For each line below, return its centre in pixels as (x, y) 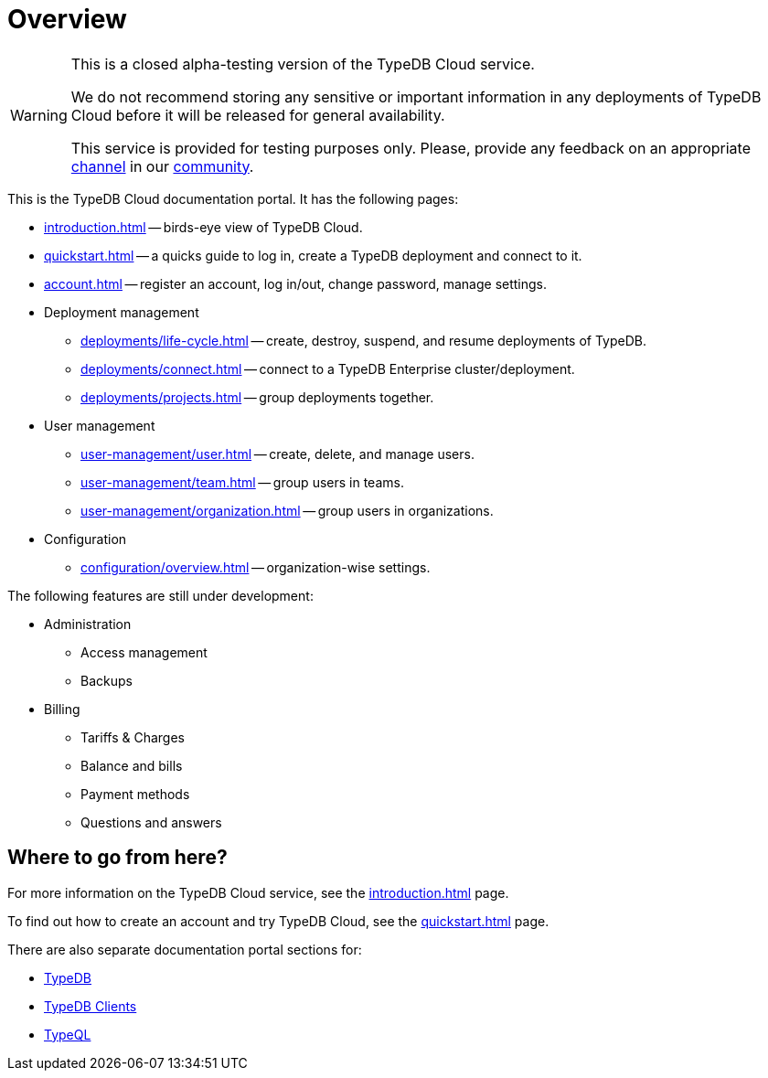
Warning (39, 115)
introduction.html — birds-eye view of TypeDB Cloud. (203, 227)
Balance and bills (132, 765)
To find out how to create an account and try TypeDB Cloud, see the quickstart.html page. (278, 921)
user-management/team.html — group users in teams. (242, 482)
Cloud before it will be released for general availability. (258, 115)
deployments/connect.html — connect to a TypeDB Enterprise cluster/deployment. (328, 368)
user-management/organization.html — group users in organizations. (287, 510)
